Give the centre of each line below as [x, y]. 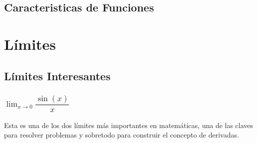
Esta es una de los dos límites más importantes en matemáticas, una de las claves [129, 125]
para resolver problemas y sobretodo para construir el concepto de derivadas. [122, 135]
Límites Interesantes [57, 75]
